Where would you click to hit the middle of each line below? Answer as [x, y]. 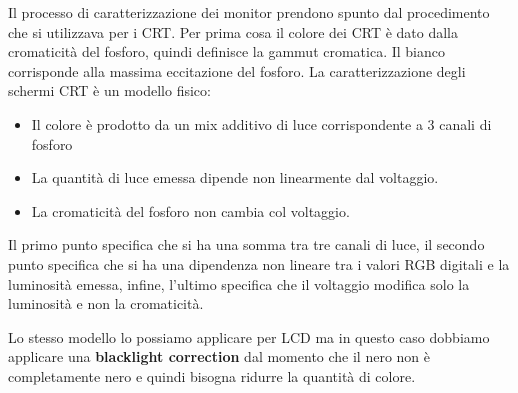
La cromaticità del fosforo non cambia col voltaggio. [190, 210]
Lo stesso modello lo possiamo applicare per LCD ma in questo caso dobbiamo [249, 336]
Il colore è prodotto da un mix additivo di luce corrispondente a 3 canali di [261, 123]
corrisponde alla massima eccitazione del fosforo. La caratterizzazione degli [237, 70]
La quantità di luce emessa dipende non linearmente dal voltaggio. [235, 177]
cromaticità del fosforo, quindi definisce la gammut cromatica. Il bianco [226, 51]
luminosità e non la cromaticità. [106, 303]
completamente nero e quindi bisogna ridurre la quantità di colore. [212, 375]
